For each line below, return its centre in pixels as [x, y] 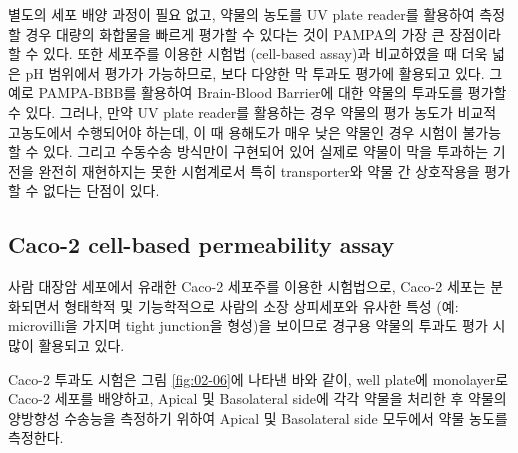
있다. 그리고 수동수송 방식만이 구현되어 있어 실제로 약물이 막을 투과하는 [266, 151]
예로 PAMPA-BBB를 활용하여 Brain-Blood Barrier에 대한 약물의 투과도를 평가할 [257, 92]
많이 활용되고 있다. [66, 344]
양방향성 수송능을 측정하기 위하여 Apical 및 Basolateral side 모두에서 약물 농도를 [258, 417]
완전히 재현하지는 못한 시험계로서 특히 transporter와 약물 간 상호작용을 [259, 170]
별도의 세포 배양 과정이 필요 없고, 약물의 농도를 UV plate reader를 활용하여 [241, 14]
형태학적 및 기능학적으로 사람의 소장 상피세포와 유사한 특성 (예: [261, 305]
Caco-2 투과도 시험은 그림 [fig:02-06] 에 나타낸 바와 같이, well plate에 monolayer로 [258, 378]
